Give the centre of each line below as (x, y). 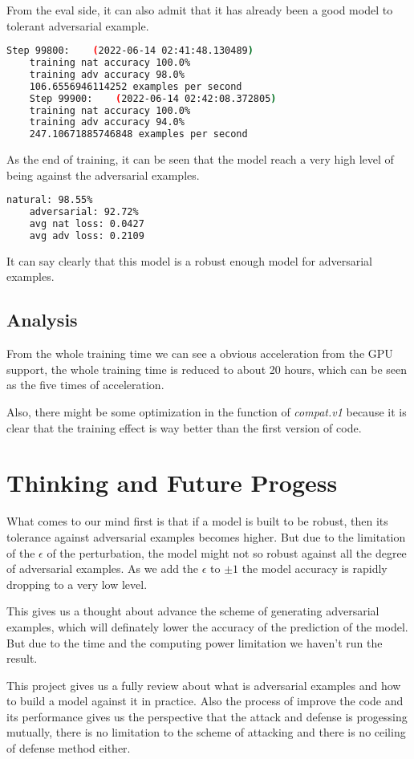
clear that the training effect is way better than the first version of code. (184, 427)
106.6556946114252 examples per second (136, 86)
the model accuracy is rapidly (315, 568)
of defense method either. (69, 748)
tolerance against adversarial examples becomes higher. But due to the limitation (206, 536)
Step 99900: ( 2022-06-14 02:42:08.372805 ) (153, 98)
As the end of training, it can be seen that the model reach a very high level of (200, 159)
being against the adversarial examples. (103, 175)
